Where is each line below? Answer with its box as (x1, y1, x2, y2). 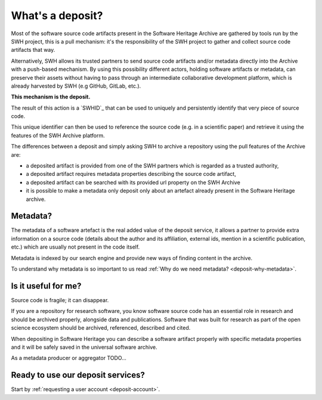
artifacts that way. (11, 46, 55, 54)
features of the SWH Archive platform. (11, 132, 105, 139)
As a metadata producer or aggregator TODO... (11, 355, 126, 362)
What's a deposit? (11, 9, 103, 22)
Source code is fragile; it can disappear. (11, 296, 109, 303)
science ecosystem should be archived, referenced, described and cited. (11, 324, 191, 331)
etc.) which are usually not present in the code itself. (11, 243, 140, 250)
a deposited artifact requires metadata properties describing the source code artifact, (26, 170, 237, 178)
